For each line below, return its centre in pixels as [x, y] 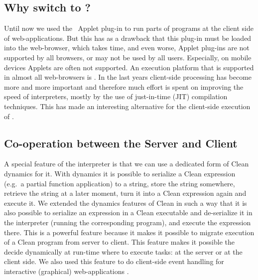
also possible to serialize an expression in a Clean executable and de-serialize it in [128, 212]
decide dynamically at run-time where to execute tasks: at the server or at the [123, 251]
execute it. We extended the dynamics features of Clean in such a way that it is [126, 203]
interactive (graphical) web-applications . [66, 271]
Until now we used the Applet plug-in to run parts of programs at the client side [129, 28]
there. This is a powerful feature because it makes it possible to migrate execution [129, 232]
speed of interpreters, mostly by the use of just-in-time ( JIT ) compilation [116, 96]
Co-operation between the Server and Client [121, 143]
